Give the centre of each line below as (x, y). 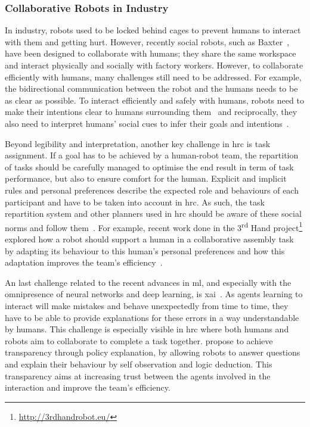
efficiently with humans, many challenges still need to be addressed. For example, (153, 77)
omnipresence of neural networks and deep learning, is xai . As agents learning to (154, 294)
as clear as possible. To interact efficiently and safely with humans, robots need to (154, 100)
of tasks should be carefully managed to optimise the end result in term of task (149, 166)
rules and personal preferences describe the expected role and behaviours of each (152, 190)
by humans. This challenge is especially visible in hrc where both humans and (147, 329)
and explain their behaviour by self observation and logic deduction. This (139, 364)
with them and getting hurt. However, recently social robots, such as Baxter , (147, 41)
